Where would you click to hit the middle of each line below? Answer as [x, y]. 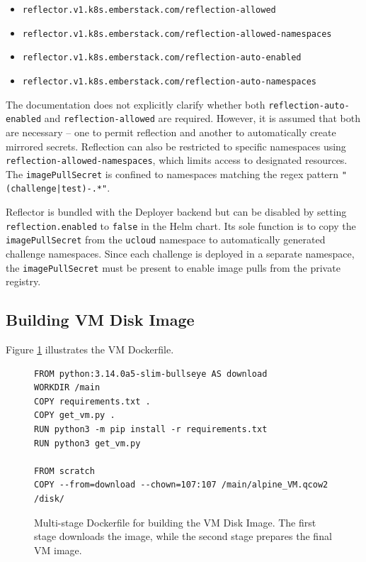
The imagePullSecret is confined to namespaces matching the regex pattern [172, 173]
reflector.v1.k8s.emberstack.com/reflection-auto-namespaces [170, 81]
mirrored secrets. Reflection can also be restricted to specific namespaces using [176, 146]
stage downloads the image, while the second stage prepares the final [183, 536]
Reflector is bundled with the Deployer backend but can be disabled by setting [176, 212]
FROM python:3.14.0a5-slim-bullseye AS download [151, 374]
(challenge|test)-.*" [57, 189]
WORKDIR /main [67, 388]
